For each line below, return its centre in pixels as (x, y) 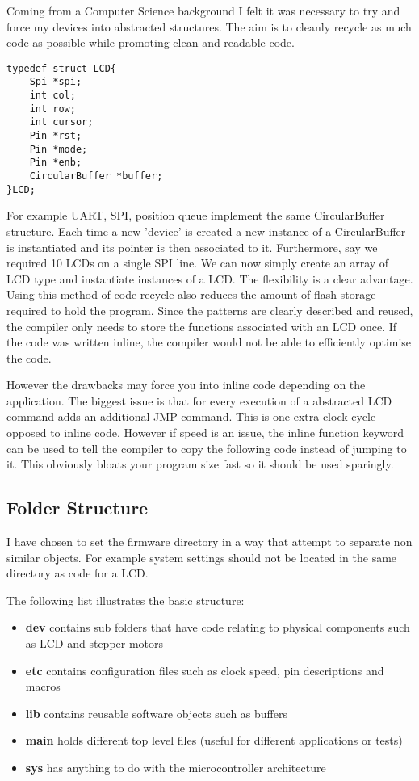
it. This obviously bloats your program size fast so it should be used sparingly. (200, 464)
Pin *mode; (59, 149)
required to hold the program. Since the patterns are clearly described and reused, (210, 310)
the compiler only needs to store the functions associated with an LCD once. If (202, 326)
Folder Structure (78, 508)
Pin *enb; (56, 163)
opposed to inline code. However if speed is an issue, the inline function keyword (205, 432)
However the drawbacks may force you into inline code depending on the (186, 385)
